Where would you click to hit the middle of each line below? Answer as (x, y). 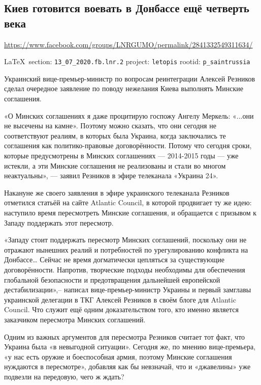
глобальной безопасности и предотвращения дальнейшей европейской (112, 279)
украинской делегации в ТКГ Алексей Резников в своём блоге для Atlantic (120, 299)
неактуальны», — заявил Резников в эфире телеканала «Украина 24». (111, 175)
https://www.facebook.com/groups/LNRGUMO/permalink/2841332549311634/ (128, 44)
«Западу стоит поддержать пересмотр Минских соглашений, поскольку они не (125, 240)
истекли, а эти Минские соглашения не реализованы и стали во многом (115, 165)
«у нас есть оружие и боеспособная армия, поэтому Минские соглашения (118, 356)
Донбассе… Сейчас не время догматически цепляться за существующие (115, 259)
